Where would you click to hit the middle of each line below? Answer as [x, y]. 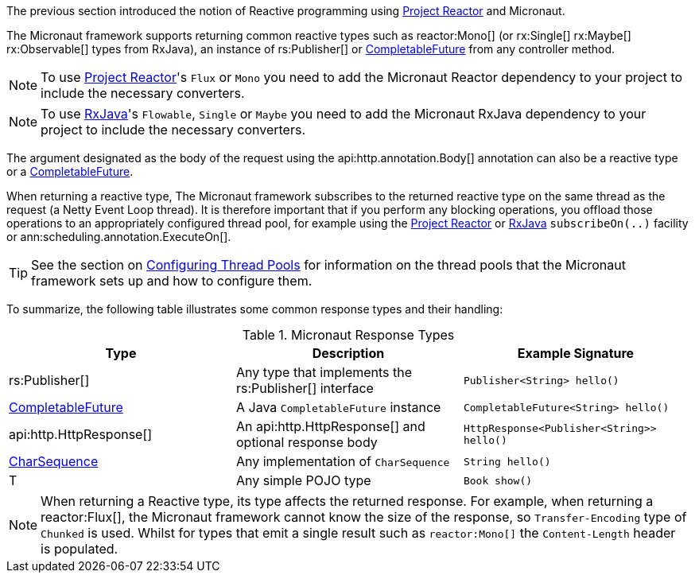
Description [348, 353]
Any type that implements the [324, 372]
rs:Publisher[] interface [305, 388]
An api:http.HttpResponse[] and [330, 426]
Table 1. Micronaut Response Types [348, 335]
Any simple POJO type [303, 480]
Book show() [498, 480]
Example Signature [576, 353]
